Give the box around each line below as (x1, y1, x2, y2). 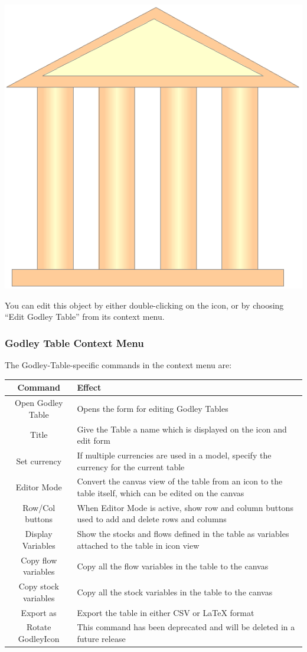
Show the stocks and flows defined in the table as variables (77, 528, 289, 540)
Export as (21, 606, 57, 618)
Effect (77, 381, 102, 394)
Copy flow (21, 553, 57, 566)
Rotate (27, 621, 51, 633)
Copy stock (18, 580, 59, 592)
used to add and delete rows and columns (77, 513, 227, 525)
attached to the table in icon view (77, 539, 200, 551)
